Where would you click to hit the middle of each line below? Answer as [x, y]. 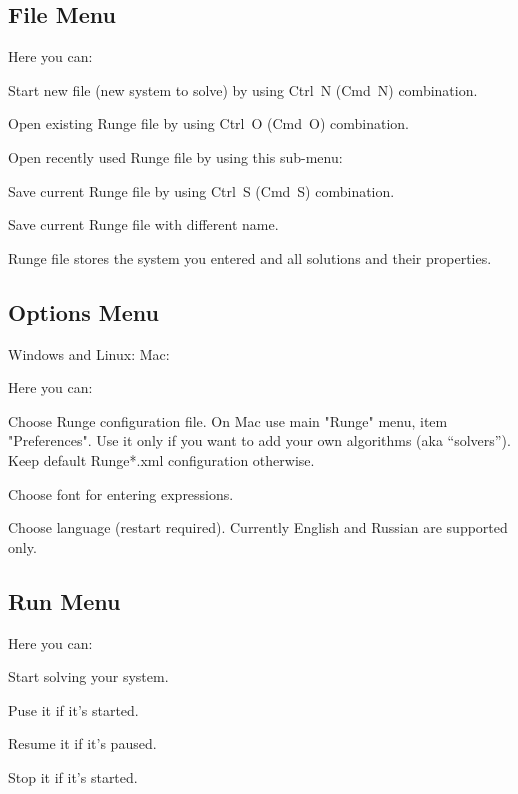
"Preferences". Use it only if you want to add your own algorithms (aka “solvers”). [259, 440]
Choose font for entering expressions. [121, 493]
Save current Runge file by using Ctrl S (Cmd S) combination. [201, 190]
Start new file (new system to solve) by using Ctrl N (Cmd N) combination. [243, 89]
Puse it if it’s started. [73, 709]
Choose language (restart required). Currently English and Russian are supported [258, 527]
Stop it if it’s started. [73, 776]
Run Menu [64, 600]
